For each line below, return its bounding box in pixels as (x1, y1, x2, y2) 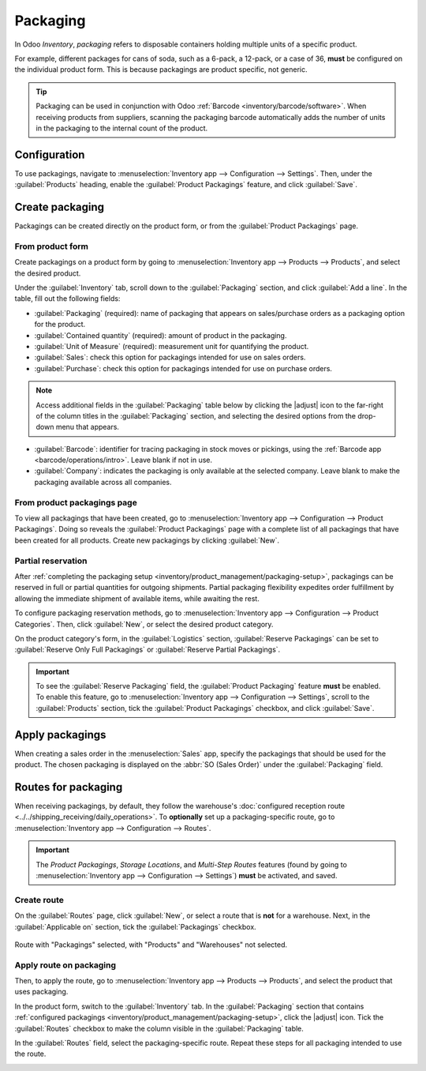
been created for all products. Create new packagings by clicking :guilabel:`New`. (14, 535, 280, 545)
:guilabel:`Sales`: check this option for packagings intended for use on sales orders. (34, 352, 306, 363)
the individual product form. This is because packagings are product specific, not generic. (14, 65, 308, 74)
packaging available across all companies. (34, 477, 172, 487)
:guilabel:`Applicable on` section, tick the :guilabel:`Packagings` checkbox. (14, 922, 256, 931)
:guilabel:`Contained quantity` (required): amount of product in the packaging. (34, 330, 287, 340)
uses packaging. (14, 987, 69, 997)
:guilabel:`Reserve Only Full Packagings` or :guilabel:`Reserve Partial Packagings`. (14, 644, 281, 655)
